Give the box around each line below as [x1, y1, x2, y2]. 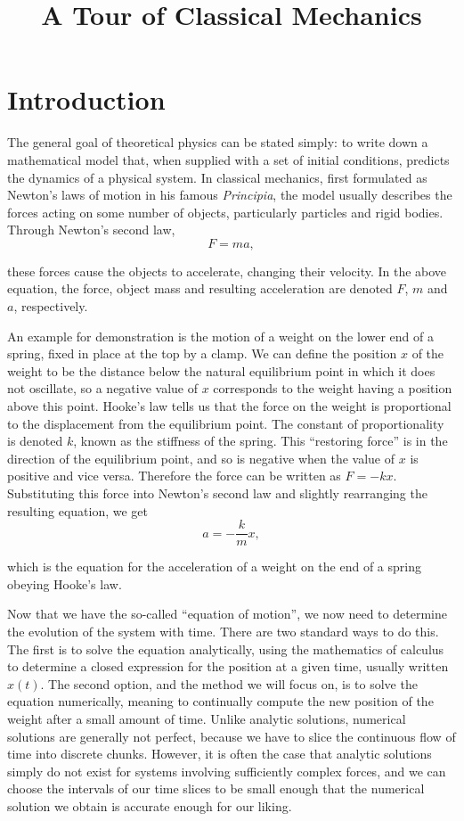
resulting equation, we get [7, 501, 149, 520]
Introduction [7, 81, 166, 118]
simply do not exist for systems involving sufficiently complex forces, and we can [7, 761, 446, 780]
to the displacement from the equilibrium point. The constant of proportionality [7, 414, 444, 432]
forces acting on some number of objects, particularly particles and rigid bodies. [7, 202, 444, 221]
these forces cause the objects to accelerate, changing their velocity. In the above [7, 261, 447, 280]
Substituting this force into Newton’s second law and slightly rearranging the [7, 484, 427, 502]
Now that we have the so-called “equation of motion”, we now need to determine [7, 604, 447, 623]
